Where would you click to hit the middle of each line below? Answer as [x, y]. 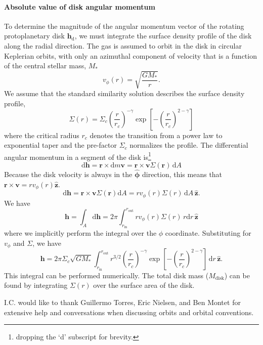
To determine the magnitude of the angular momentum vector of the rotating [124, 26]
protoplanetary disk [34, 36]
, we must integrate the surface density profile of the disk [163, 36]
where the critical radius [42, 135]
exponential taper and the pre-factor [60, 145]
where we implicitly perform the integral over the [80, 233]
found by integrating [36, 285]
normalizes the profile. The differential [189, 145]
